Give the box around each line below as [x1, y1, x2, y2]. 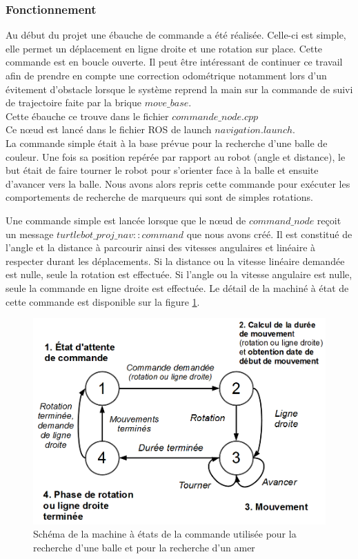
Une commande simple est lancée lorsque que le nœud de [6, 213, 246, 227]
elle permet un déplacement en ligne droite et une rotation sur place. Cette [6, 41, 323, 55]
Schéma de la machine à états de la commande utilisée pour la [33, 527, 297, 541]
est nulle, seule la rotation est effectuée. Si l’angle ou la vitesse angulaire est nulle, [6, 267, 352, 282]
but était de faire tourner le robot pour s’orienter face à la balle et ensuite [6, 163, 319, 177]
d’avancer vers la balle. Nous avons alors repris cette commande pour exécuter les [6, 176, 350, 190]
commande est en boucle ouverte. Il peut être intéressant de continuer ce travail [6, 55, 343, 69]
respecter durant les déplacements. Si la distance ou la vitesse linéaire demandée [6, 253, 345, 268]
